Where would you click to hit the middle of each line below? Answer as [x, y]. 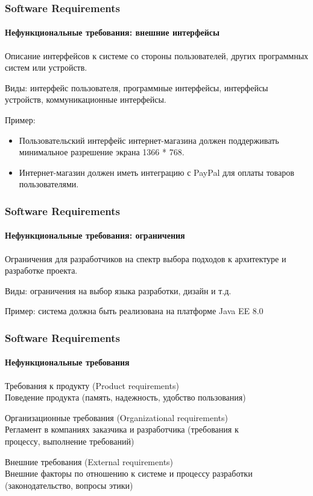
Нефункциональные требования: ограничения [95, 235]
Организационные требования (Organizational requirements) [116, 417]
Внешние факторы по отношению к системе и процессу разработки [129, 473]
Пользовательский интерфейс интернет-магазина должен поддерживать [149, 140]
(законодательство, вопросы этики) [69, 485]
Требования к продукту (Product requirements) [92, 385]
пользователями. [49, 184]
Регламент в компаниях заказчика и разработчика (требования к [122, 429]
